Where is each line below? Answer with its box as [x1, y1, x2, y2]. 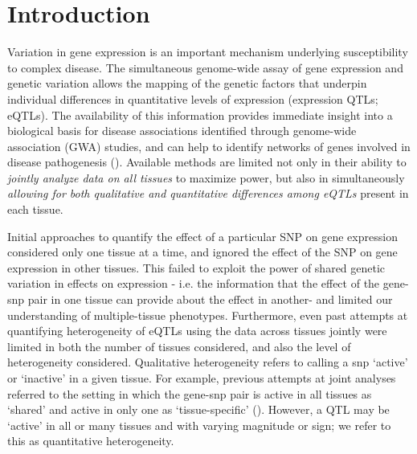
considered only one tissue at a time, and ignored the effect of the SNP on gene [7, 243, 398, 260]
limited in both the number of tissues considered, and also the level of [7, 337, 351, 354]
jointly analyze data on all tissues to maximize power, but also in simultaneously [7, 169, 405, 186]
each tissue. [7, 201, 63, 218]
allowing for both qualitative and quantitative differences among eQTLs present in [7, 185, 409, 202]
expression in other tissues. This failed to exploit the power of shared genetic [7, 259, 386, 276]
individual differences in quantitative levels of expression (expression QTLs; [7, 90, 378, 107]
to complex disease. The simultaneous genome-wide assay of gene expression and [7, 59, 403, 76]
